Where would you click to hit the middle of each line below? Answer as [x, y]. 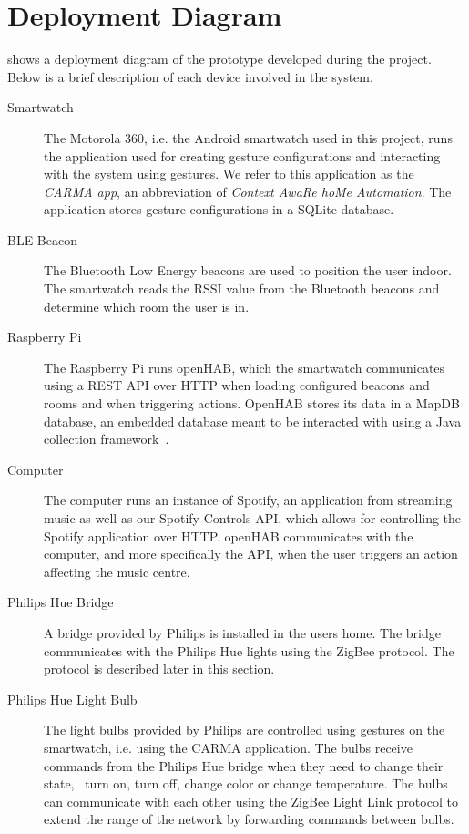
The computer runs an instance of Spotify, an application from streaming [248, 500]
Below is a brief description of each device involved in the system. [190, 76]
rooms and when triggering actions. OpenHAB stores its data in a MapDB [252, 403]
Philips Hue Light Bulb [72, 699]
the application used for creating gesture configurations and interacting [242, 155]
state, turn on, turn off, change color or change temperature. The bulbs [246, 783]
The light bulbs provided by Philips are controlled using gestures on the [245, 730]
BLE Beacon [42, 239]
